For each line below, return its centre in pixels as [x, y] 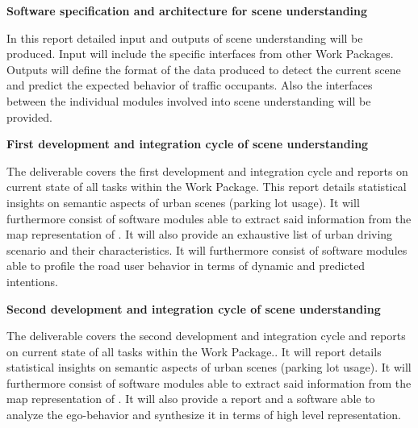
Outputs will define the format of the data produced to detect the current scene [204, 69]
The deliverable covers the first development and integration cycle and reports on [207, 170]
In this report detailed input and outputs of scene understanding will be [185, 37]
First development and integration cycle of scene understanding [188, 144]
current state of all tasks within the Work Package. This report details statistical [207, 187]
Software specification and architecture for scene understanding [187, 10]
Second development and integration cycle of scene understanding [194, 308]
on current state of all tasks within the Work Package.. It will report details [194, 351]
